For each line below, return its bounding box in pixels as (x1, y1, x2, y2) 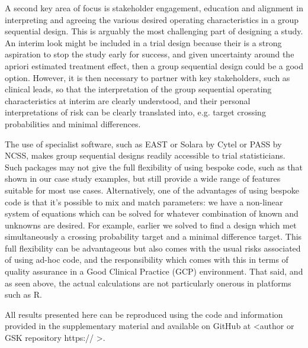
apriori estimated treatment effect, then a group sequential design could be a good (5, 59, 303, 72)
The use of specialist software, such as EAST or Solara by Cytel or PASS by (5, 137, 282, 150)
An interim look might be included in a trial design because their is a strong (5, 36, 282, 49)
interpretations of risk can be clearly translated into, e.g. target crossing (5, 106, 266, 118)
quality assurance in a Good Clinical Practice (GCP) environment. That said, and (5, 265, 303, 278)
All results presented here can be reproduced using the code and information (5, 308, 283, 320)
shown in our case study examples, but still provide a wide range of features (5, 172, 281, 185)
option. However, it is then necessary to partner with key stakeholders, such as (5, 71, 290, 83)
